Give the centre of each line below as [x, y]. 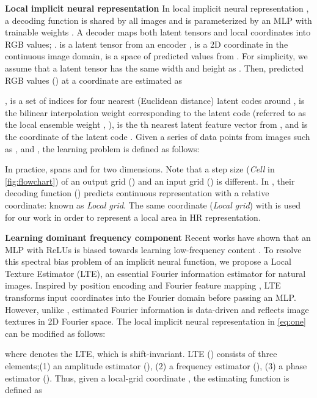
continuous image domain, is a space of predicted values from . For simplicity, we [156, 56]
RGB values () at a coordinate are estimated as [94, 80]
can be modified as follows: [55, 333]
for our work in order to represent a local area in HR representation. [133, 217]
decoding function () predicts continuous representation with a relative [137, 193]
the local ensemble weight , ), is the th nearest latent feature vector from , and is [156, 124]
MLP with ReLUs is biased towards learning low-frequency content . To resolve [153, 249]
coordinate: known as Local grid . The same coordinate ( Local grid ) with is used [153, 205]
